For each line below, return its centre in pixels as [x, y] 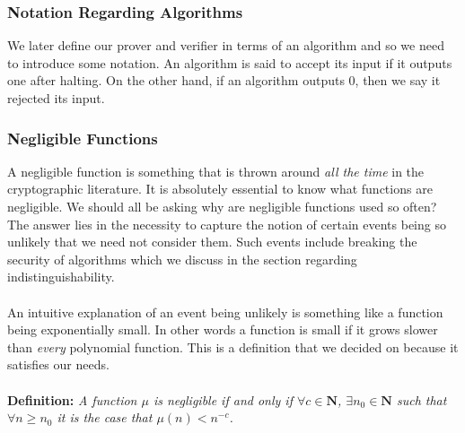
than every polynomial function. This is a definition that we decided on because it [233, 346]
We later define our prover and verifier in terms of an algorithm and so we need [226, 45]
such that [421, 399]
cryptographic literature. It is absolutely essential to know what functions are [220, 189]
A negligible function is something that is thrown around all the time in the [216, 171]
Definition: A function [72, 399]
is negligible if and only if [223, 399]
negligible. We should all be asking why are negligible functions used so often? [222, 206]
